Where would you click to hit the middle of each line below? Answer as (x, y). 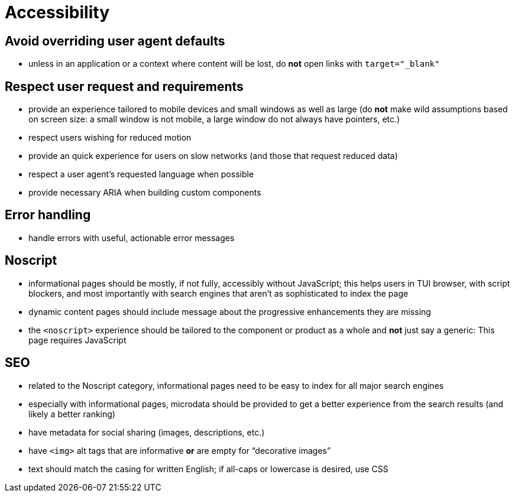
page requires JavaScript (77, 340)
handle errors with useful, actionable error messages (132, 238)
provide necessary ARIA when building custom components (145, 193)
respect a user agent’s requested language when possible (141, 174)
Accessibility (57, 12)
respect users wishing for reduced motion (110, 138)
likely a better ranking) (72, 414)
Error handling (48, 215)
